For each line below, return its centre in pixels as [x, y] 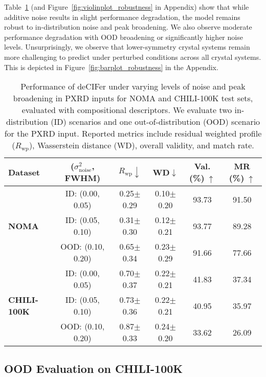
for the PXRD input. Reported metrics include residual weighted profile [133, 134]
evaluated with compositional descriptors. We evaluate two [127, 110]
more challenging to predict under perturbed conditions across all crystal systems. [133, 57]
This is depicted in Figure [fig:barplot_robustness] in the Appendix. [111, 67]
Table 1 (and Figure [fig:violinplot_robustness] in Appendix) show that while [127, 7]
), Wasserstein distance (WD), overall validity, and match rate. [141, 145]
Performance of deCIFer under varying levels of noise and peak [133, 86]
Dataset [24, 172]
